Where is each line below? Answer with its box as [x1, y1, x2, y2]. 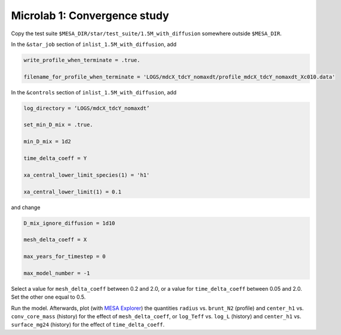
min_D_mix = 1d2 [23, 138, 72, 145]
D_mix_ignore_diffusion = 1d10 [23, 220, 116, 226]
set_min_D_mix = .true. [23, 121, 94, 128]
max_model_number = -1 [23, 269, 90, 276]
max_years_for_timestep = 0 [23, 253, 106, 260]
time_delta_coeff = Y [23, 155, 87, 162]
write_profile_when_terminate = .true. [23, 57, 140, 63]
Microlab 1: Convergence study [11, 9, 170, 22]
